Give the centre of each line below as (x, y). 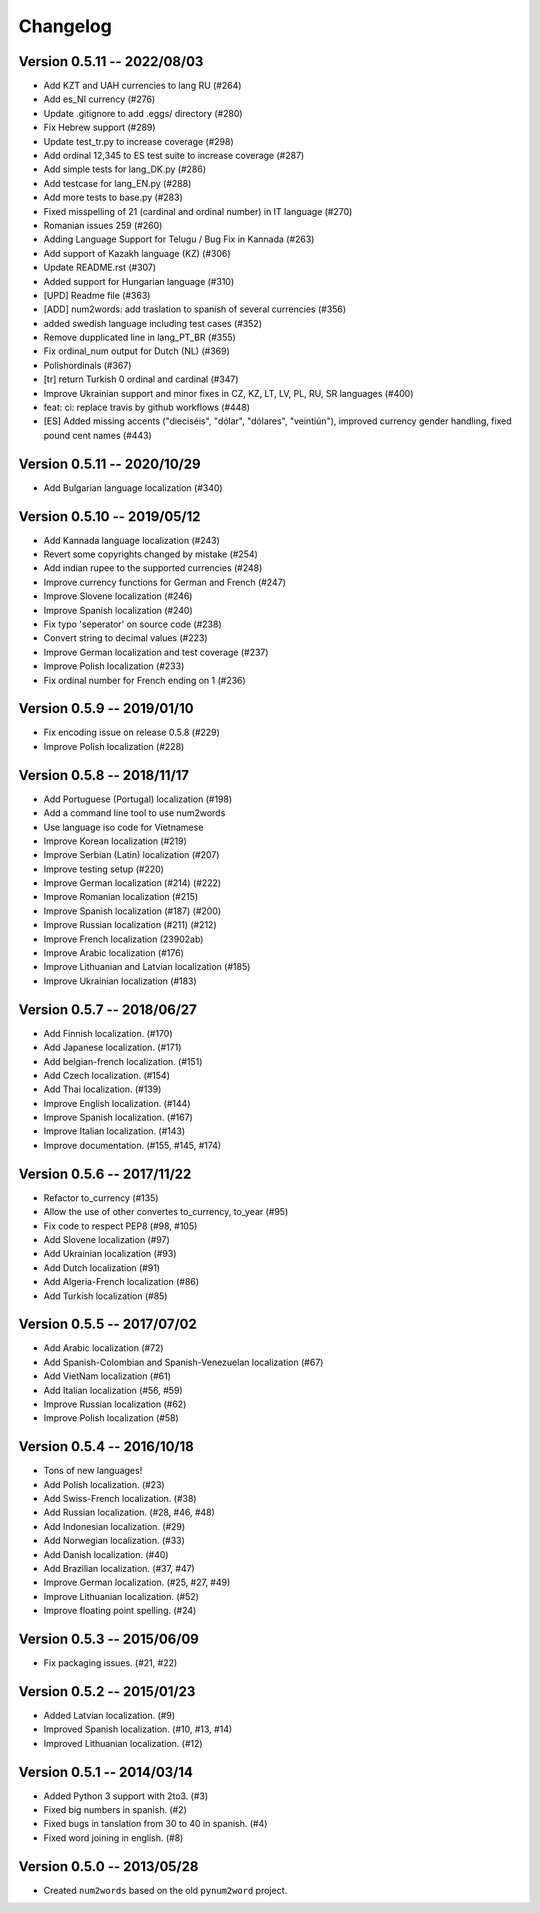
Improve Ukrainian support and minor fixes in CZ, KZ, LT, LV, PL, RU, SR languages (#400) (228, 393)
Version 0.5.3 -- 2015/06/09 (108, 1638)
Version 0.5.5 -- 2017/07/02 (107, 1324)
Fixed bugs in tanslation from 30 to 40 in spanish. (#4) (155, 1824)
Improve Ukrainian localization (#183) (120, 981)
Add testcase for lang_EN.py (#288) (117, 183)
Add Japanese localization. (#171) (112, 1047)
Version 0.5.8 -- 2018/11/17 (104, 775)
